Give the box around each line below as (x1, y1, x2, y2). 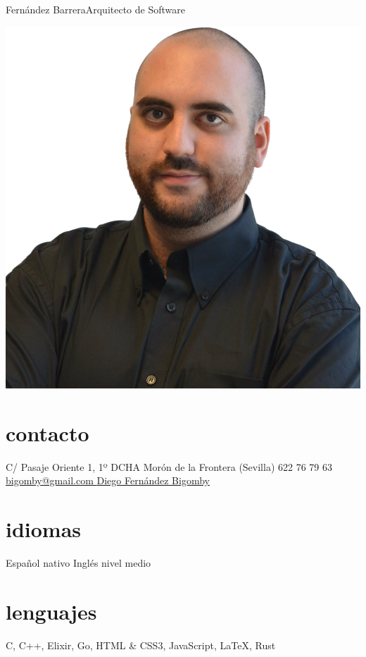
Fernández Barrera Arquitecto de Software (6, 2, 185, 16)
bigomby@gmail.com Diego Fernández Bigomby (6, 473, 210, 488)
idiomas (6, 515, 82, 544)
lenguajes (6, 596, 97, 625)
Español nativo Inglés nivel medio (6, 555, 151, 570)
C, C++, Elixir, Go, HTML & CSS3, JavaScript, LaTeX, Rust (6, 637, 276, 652)
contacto (6, 418, 89, 447)
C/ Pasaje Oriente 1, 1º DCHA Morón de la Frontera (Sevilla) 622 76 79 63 (6, 459, 333, 474)
